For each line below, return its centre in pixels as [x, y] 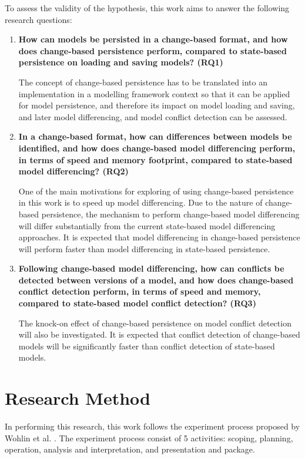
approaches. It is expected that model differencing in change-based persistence [159, 237]
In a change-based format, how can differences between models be [155, 136]
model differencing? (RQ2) [73, 171]
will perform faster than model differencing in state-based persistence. [144, 248]
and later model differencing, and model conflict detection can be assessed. [153, 116]
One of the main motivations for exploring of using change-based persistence [156, 191]
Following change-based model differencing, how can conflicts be [151, 268]
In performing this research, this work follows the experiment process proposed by [152, 426]
